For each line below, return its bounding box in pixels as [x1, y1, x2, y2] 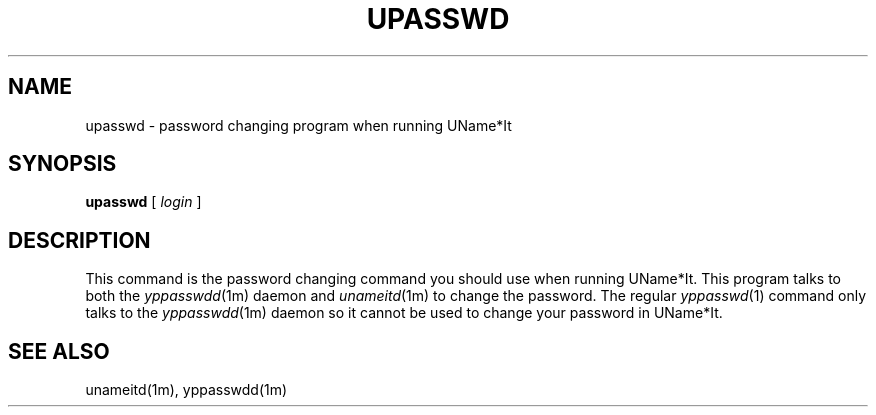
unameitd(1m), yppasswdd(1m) [85, 381, 288, 399]
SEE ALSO [8, 338, 110, 364]
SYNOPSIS [8, 151, 117, 177]
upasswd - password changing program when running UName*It [85, 116, 512, 134]
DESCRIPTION [8, 227, 151, 253]
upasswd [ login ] [85, 193, 202, 211]
